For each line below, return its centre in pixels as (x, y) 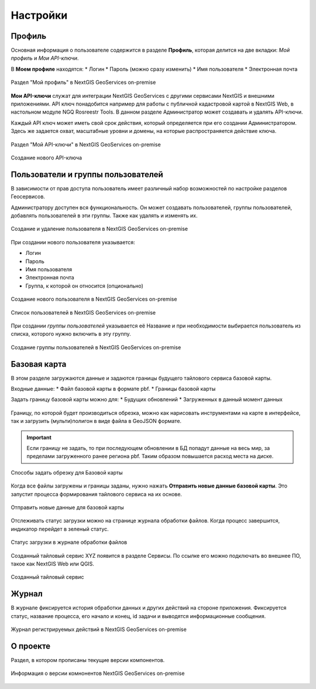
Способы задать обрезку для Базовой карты (67, 472)
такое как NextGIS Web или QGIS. (53, 564)
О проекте (31, 646)
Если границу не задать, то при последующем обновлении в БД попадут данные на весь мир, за (148, 448)
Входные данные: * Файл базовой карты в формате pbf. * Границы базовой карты (113, 389)
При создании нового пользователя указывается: (73, 242)
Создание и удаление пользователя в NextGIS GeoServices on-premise (99, 229)
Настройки (39, 15)
